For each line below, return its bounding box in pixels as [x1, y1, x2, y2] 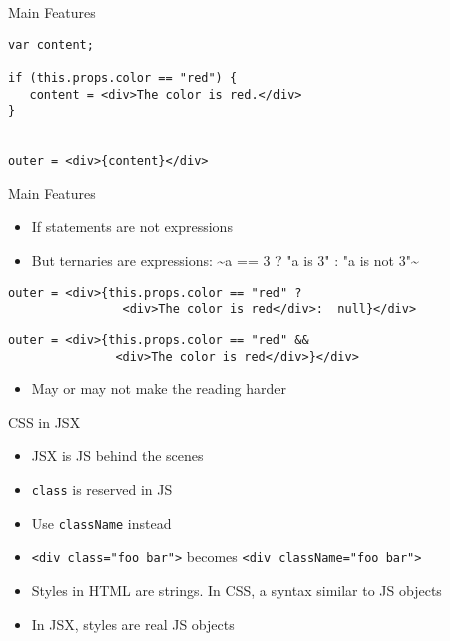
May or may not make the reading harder [31, 378, 286, 399]
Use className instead [31, 512, 172, 533]
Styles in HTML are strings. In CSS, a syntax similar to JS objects [31, 580, 442, 600]
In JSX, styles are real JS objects [31, 613, 235, 634]
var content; [8, 37, 94, 52]
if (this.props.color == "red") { [8, 70, 238, 85]
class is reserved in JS [31, 479, 173, 500]
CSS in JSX [8, 411, 81, 432]
